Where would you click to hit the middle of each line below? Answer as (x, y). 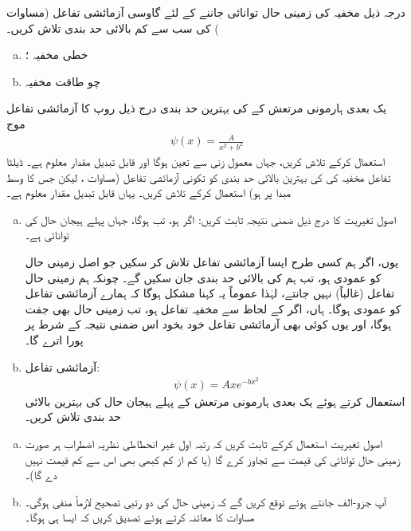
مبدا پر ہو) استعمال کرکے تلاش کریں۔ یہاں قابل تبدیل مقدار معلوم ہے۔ (149, 193)
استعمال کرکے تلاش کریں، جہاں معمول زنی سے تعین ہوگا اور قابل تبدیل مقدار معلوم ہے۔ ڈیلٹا (196, 161)
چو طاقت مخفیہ (63, 81)
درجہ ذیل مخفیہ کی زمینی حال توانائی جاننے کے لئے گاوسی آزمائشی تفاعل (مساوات (206, 12)
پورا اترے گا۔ (54, 339)
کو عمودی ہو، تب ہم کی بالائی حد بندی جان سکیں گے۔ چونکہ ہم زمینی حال (203, 277)
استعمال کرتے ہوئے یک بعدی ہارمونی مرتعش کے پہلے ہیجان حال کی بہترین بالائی (215, 401)
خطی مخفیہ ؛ (57, 55)
